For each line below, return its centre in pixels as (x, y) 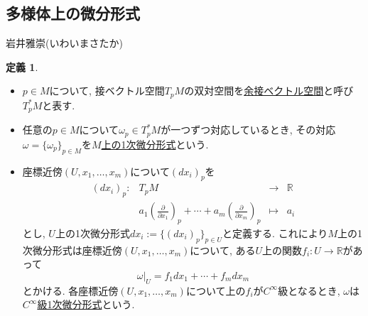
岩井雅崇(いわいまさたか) (64, 43)
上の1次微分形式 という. (155, 144)
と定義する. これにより (275, 233)
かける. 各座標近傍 (75, 290)
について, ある (223, 250)
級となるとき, (309, 290)
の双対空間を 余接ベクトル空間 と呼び (269, 91)
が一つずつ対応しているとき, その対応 (248, 130)
